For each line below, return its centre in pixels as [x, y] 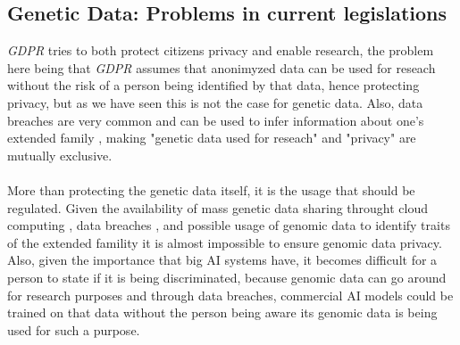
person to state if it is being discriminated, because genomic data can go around [227, 277]
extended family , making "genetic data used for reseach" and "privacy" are [212, 138]
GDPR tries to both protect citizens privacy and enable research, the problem [221, 50]
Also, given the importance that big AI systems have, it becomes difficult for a [222, 260]
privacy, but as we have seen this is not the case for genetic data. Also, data [215, 102]
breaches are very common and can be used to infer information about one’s [216, 120]
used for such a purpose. [74, 329]
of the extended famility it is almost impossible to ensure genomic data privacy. [225, 242]
